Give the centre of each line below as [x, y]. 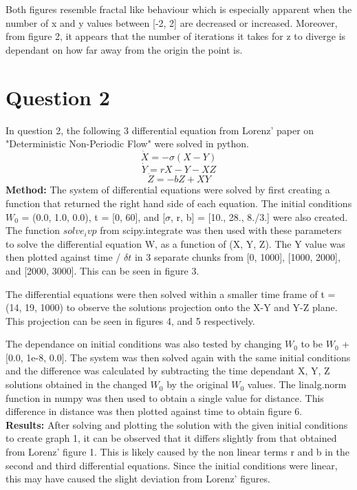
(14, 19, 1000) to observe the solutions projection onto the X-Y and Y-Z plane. [172, 307]
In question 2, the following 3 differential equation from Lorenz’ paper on [160, 130]
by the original [197, 384]
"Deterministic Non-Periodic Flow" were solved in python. [127, 143]
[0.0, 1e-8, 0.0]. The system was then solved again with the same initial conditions [178, 357]
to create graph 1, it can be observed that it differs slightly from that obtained [171, 438]
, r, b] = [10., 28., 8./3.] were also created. [259, 216]
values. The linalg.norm [297, 384]
